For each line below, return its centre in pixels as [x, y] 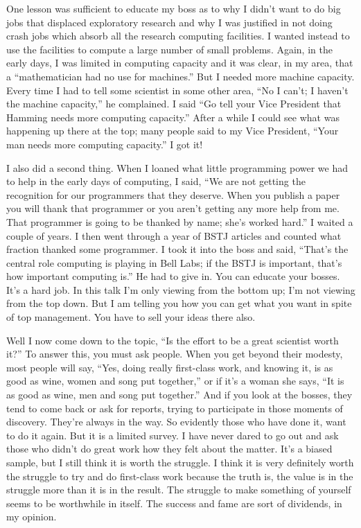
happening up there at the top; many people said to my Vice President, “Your [173, 131]
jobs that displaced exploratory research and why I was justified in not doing [169, 22]
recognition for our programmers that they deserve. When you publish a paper [173, 194]
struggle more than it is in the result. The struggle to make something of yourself [179, 490]
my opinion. [32, 517]
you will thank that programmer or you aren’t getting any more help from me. [173, 208]
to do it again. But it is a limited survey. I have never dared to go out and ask [173, 435]
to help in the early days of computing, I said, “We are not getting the [156, 181]
